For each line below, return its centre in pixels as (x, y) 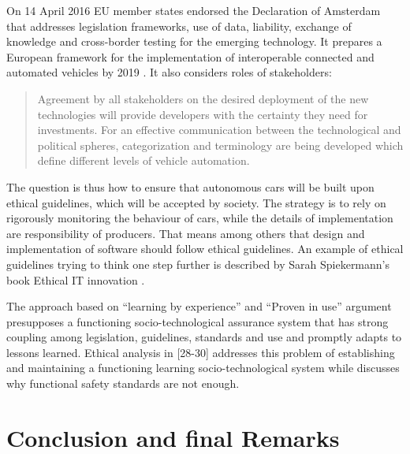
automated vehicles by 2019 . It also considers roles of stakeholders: (169, 72)
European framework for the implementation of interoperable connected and (190, 56)
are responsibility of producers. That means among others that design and (186, 233)
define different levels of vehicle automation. (143, 160)
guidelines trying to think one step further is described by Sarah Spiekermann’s (198, 264)
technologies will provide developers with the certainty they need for (203, 114)
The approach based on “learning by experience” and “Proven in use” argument (199, 306)
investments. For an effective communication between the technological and (219, 130)
